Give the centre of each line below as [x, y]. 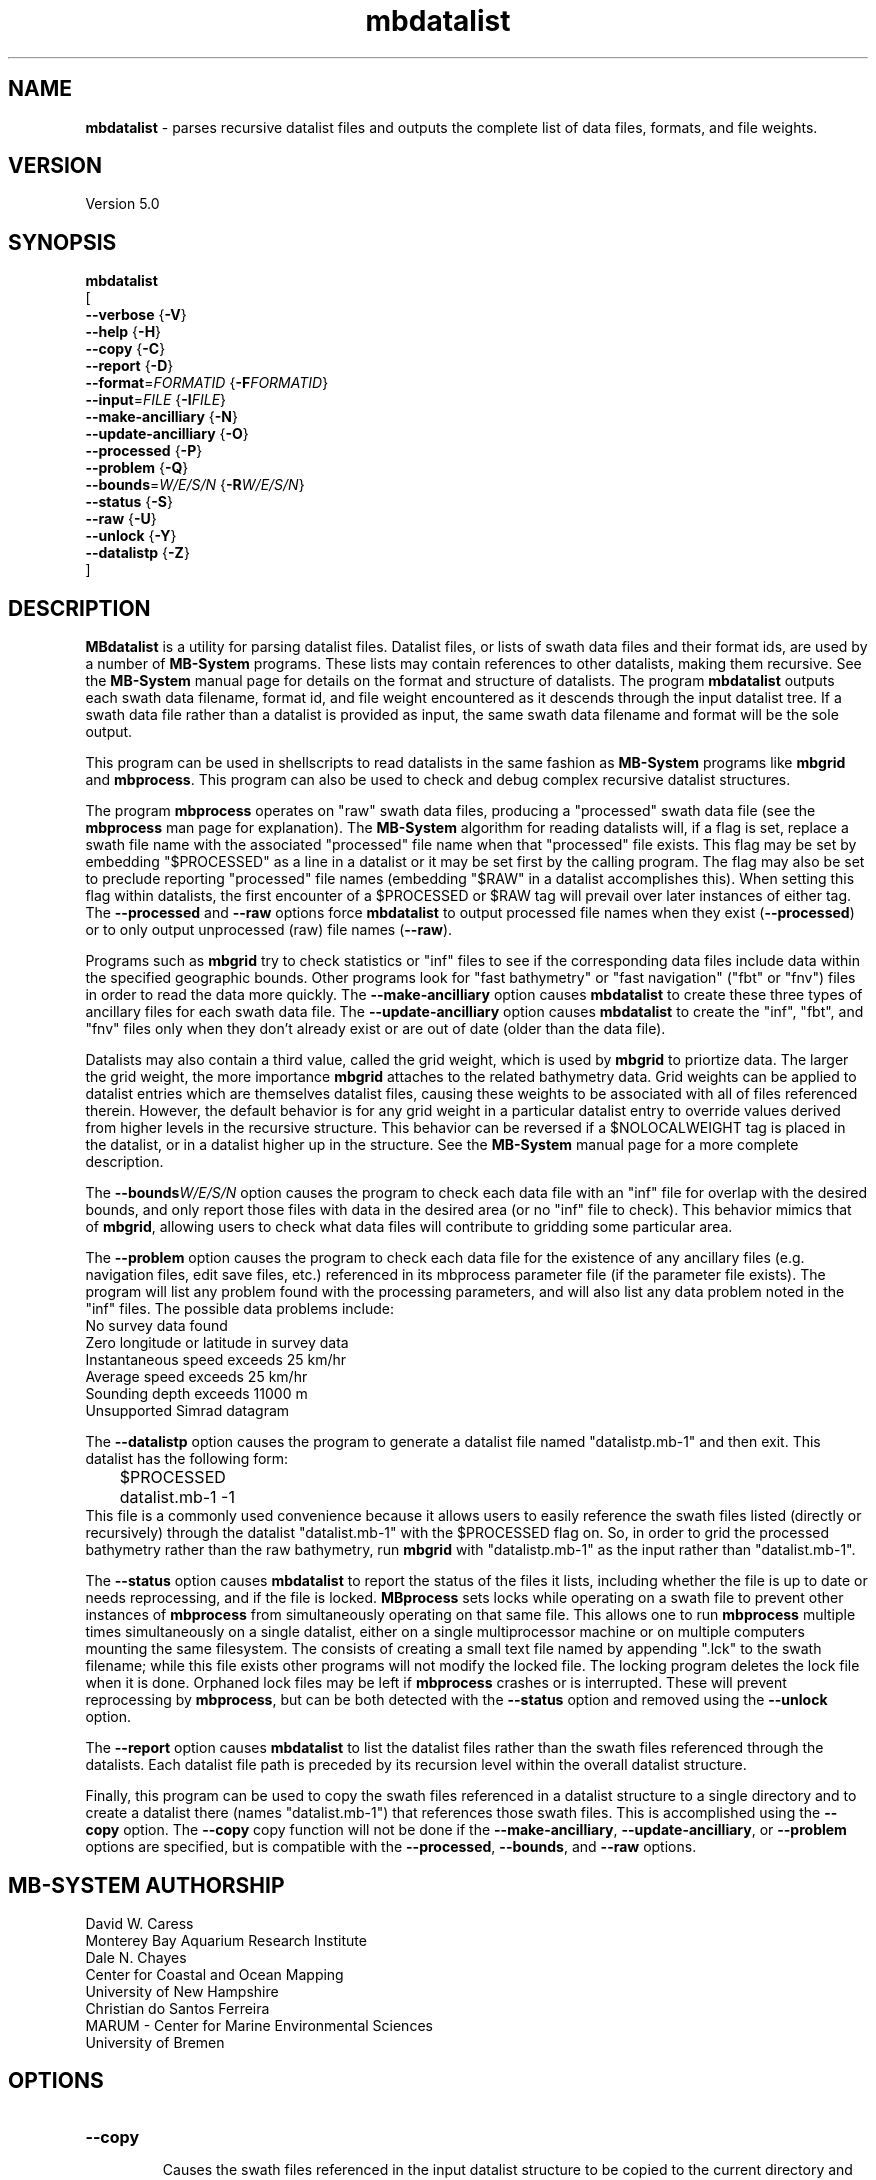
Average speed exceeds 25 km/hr [196, 1377]
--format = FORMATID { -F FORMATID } [207, 383]
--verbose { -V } [136, 315]
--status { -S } [129, 502]
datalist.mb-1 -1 [177, 1497]
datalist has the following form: [187, 1459]
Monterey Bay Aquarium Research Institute [226, 1940]
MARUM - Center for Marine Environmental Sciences [259, 2025]
